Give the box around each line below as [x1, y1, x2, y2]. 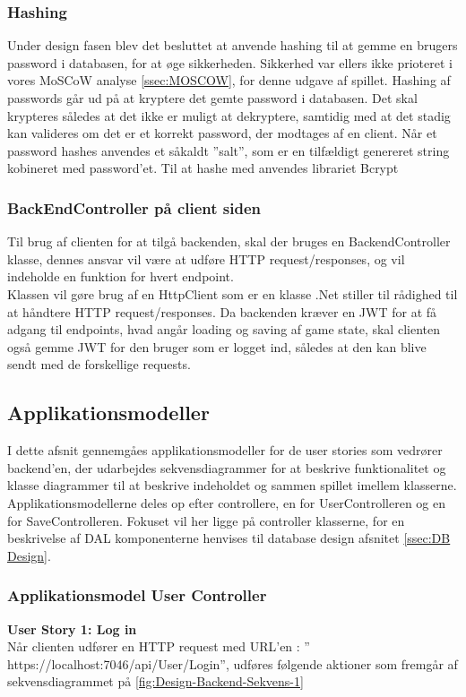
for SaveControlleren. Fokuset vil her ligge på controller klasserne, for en [7, 511, 405, 529]
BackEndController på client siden [7, 196, 262, 219]
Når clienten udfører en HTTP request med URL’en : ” [7, 637, 310, 656]
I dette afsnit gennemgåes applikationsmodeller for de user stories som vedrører [7, 441, 443, 460]
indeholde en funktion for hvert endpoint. [7, 267, 234, 286]
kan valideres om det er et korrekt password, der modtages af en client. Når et [7, 124, 437, 142]
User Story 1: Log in [7, 619, 137, 638]
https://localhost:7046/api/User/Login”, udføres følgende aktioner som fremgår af [7, 654, 458, 673]
